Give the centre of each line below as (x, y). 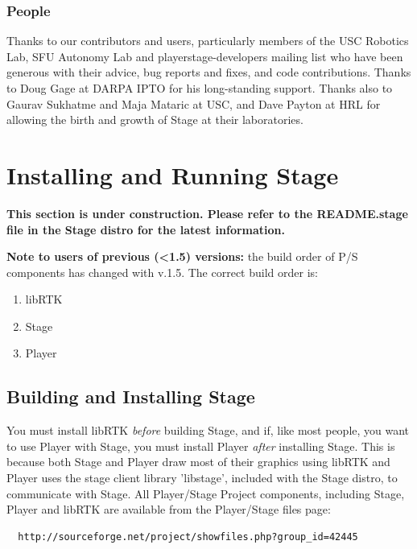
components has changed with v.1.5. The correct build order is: (162, 272)
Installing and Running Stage (173, 174)
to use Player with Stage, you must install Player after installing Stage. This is (201, 446)
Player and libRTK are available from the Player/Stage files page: (169, 509)
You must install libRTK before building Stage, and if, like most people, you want (208, 430)
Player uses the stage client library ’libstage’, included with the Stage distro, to (202, 478)
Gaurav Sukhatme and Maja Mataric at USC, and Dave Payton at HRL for (194, 103)
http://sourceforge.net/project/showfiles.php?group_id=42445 (188, 537)
